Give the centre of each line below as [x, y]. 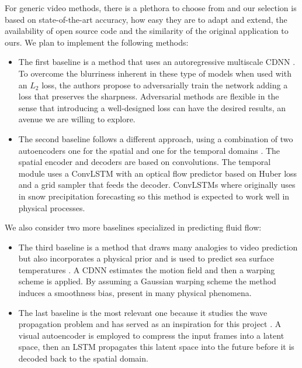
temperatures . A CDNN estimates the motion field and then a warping [147, 269]
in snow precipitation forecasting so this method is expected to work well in [154, 196]
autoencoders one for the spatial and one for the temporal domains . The [149, 150]
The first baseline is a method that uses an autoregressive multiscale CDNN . [157, 62]
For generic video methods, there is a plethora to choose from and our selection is [151, 8]
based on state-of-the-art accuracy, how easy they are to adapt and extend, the [146, 19]
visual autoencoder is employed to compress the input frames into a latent [151, 335]
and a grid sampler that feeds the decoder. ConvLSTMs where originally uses [157, 185]
